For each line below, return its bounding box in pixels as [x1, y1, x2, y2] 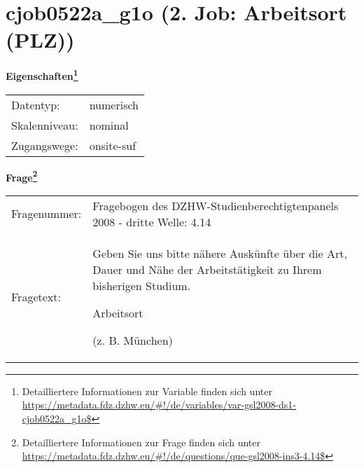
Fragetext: [11, 288, 61, 305]
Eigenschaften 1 [6, 67, 78, 83]
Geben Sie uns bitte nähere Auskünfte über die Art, [92, 245, 347, 261]
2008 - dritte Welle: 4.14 [92, 213, 211, 230]
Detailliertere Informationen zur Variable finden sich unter [22, 383, 272, 398]
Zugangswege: [11, 137, 78, 153]
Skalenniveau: [11, 116, 78, 133]
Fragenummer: [11, 205, 82, 222]
